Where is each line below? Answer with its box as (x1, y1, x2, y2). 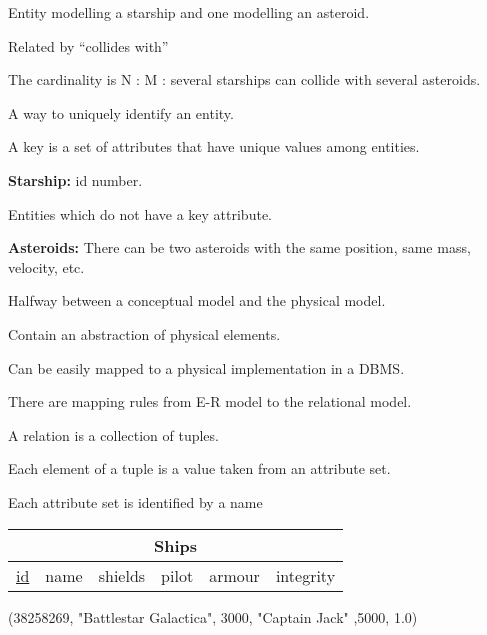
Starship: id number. (8, 169, 143, 190)
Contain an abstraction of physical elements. (8, 323, 281, 344)
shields (98, 563, 146, 587)
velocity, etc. (8, 256, 85, 277)
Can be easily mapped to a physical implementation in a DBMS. (8, 357, 405, 378)
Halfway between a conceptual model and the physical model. (8, 290, 386, 311)
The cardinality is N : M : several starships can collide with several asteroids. (8, 69, 481, 90)
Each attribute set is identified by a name (8, 491, 263, 512)
